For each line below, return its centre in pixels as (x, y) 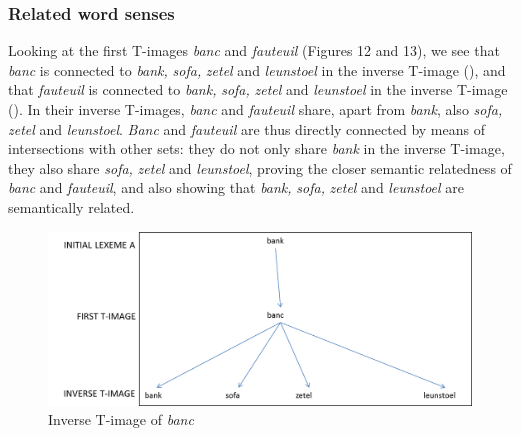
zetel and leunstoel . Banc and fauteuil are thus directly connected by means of (246, 128)
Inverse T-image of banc (121, 419)
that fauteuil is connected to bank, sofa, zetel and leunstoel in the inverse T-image (258, 89)
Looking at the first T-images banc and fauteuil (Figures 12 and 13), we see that (254, 50)
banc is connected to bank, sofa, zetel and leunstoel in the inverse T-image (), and (257, 69)
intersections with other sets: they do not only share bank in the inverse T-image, (256, 148)
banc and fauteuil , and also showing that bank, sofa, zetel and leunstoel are (236, 187)
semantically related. (71, 206)
